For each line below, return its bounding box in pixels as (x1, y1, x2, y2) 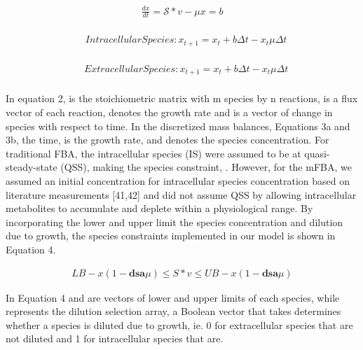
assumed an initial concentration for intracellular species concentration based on (6, 174, 350, 188)
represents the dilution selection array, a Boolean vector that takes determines (6, 304, 341, 318)
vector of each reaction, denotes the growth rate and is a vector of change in (6, 105, 333, 120)
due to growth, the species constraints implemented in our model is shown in (6, 228, 336, 243)
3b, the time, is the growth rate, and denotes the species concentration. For (6, 132, 329, 147)
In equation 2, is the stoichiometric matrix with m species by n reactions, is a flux (6, 91, 358, 106)
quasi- (304, 146, 330, 160)
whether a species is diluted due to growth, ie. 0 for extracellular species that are (6, 317, 353, 332)
